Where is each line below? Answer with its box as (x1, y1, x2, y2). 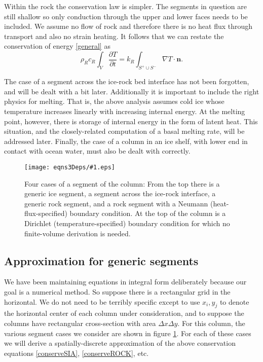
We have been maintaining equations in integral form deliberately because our (4, 276, 247, 287)
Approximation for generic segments (4, 252, 199, 268)
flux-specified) (24, 208, 67, 219)
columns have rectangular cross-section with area (4, 317, 156, 328)
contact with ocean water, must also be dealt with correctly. (4, 146, 191, 156)
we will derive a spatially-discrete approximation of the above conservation (4, 338, 236, 348)
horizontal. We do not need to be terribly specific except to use (4, 296, 200, 307)
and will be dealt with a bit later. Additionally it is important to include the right (4, 86, 259, 96)
